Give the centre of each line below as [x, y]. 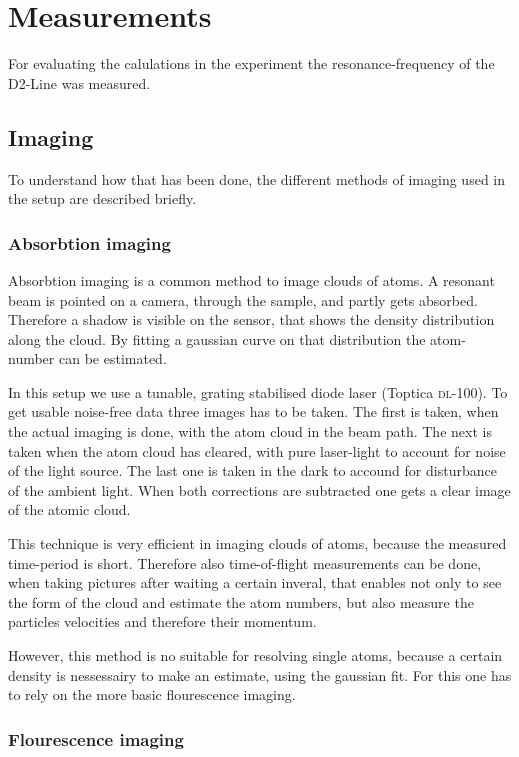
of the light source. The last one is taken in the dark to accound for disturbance [252, 470]
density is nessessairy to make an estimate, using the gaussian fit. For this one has [260, 674]
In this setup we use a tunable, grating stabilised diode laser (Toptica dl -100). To [258, 391]
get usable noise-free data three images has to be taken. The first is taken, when [253, 411]
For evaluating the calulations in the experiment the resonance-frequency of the [251, 63]
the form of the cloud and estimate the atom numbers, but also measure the [241, 601]
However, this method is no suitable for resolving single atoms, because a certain [255, 655]
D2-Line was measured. [79, 82]
